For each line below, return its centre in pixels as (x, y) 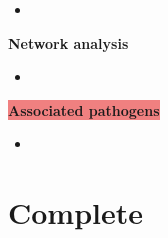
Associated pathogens (84, 109)
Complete (76, 212)
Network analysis (68, 42)
